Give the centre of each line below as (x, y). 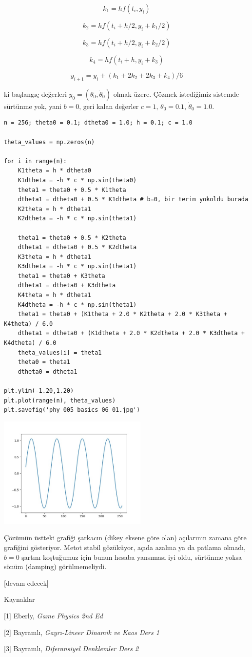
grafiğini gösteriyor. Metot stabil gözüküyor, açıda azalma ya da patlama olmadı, (125, 547)
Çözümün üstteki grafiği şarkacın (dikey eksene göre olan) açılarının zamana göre (125, 538)
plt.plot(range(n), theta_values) (60, 400)
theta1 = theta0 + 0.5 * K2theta (72, 238)
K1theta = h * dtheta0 (54, 171)
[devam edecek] (26, 583)
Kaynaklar (19, 599)
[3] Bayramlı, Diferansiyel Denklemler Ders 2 (71, 648)
